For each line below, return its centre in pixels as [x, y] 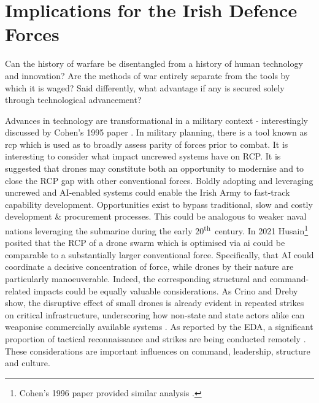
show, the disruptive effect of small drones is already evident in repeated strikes [155, 303]
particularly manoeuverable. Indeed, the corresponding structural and [136, 279]
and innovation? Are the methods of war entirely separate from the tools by [148, 75]
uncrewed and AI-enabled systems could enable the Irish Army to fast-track [148, 192]
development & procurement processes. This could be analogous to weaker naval [156, 216]
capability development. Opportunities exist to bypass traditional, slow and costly [159, 204]
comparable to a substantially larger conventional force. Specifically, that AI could [159, 254]
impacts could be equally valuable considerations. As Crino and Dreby [166, 290]
